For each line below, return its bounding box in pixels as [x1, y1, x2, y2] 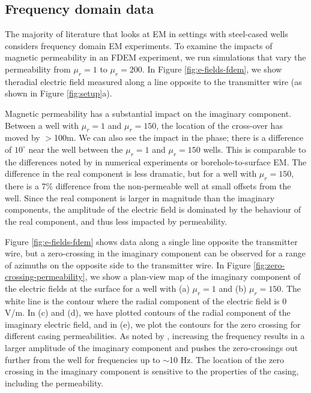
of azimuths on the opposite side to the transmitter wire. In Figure [5, 258, 251, 271]
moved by [5, 131, 40, 144]
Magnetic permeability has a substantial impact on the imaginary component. [5, 107, 292, 119]
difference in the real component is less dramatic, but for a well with [5, 167, 257, 180]
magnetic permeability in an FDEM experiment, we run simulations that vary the [5, 51, 306, 64]
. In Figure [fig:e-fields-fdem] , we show [142, 62, 282, 75]
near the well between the [28, 143, 123, 155]
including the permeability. [5, 376, 104, 389]
